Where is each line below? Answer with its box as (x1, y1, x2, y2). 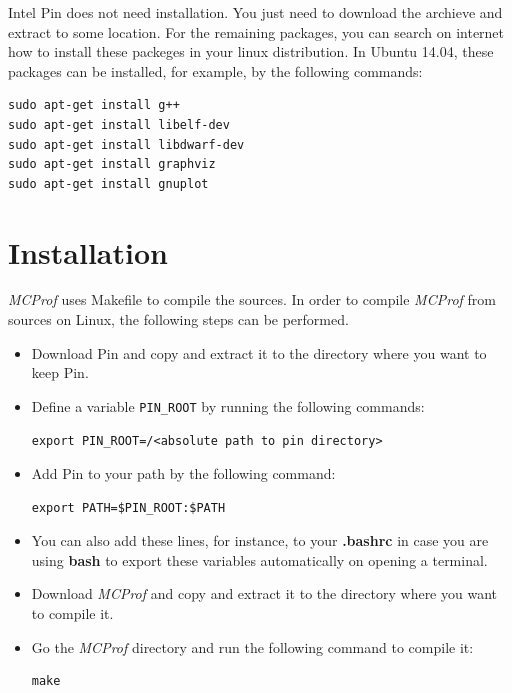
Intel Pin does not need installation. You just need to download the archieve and (8, 2, 503, 22)
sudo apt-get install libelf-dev (8, 117, 230, 132)
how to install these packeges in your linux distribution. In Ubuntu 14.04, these (8, 41, 494, 62)
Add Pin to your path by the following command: (31, 463, 336, 484)
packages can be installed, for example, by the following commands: (8, 60, 423, 81)
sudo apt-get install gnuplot (8, 176, 209, 191)
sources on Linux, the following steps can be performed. (8, 309, 349, 330)
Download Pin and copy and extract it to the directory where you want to (31, 342, 487, 363)
